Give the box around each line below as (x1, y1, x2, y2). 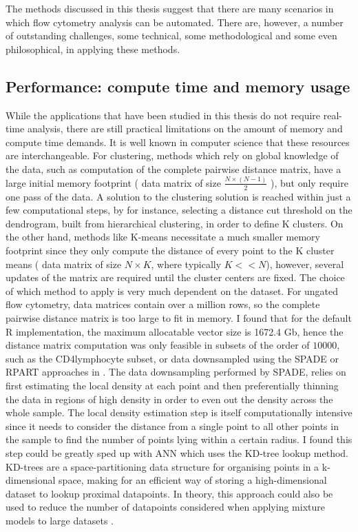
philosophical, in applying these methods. (6, 41, 180, 56)
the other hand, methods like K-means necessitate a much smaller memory (6, 229, 320, 244)
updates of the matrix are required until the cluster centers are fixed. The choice (6, 270, 345, 285)
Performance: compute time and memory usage (6, 75, 350, 96)
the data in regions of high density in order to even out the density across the (6, 391, 333, 406)
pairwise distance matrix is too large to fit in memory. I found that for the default (6, 311, 352, 325)
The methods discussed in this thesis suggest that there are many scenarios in (6, 1, 334, 15)
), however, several (266, 256, 344, 271)
